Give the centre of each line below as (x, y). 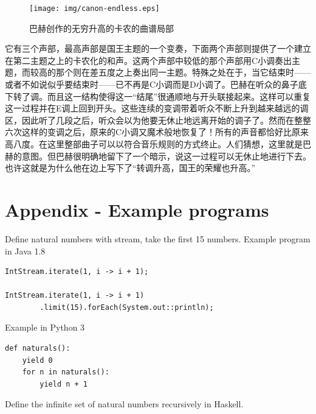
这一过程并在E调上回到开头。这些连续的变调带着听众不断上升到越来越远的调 (157, 108)
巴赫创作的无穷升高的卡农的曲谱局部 (101, 28)
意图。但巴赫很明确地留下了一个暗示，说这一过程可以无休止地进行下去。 (166, 156)
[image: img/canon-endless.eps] (94, 9)
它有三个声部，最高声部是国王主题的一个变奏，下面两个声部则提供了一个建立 (158, 48)
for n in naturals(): (66, 372)
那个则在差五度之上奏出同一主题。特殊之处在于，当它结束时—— (183, 72)
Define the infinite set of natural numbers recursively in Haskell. (124, 404)
